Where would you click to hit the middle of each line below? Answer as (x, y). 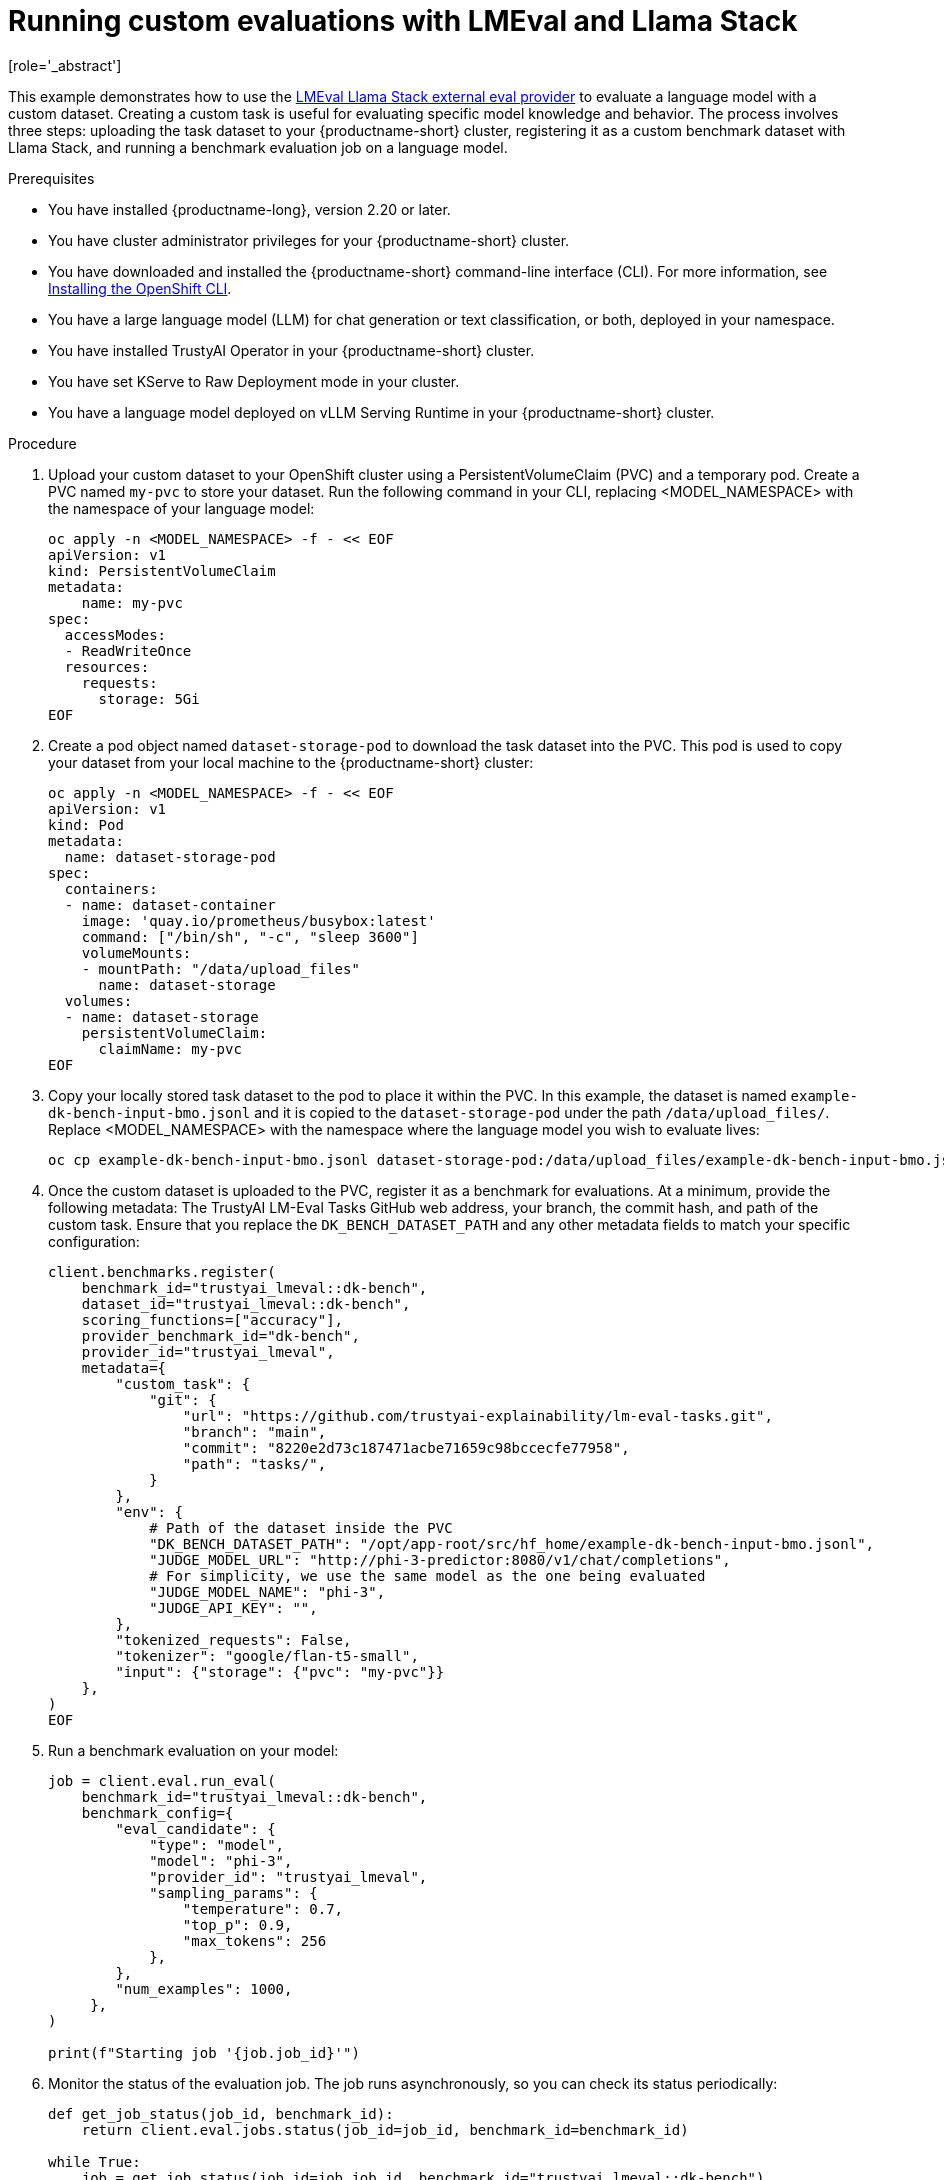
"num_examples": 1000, (204, 1988)
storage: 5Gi (149, 698)
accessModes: (115, 634)
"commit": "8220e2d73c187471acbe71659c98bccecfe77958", (406, 1447)
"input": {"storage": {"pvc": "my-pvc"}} (280, 1671)
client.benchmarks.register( (162, 1271)
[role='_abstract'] (65, 65)
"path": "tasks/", (254, 1463)
